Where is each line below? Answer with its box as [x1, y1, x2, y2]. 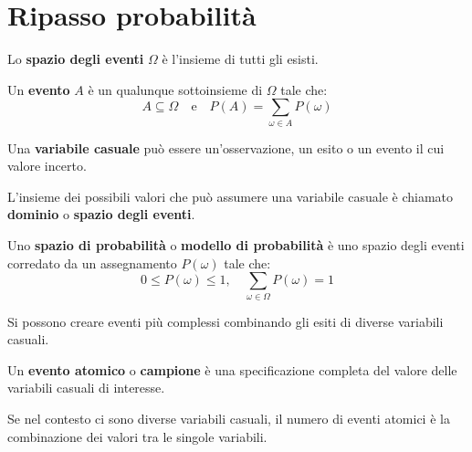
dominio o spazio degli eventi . [7, 205, 195, 224]
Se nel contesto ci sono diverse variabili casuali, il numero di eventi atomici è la [7, 408, 450, 427]
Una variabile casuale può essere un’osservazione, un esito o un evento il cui [7, 138, 445, 157]
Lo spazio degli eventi [7, 49, 144, 68]
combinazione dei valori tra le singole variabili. [7, 426, 267, 446]
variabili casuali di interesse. [7, 378, 165, 397]
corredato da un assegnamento [7, 253, 177, 272]
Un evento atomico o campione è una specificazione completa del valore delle [7, 360, 457, 379]
